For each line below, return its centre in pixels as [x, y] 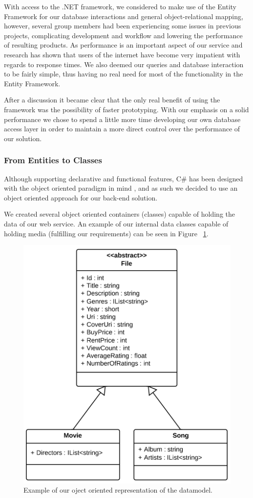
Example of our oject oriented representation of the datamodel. [118, 490]
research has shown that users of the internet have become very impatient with [122, 54]
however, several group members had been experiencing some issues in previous [123, 26]
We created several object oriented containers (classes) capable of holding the [120, 214]
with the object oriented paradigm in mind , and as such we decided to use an [121, 188]
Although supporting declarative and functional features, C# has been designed [124, 178]
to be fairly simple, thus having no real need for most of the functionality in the [124, 74]
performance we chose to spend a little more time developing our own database [122, 119]
